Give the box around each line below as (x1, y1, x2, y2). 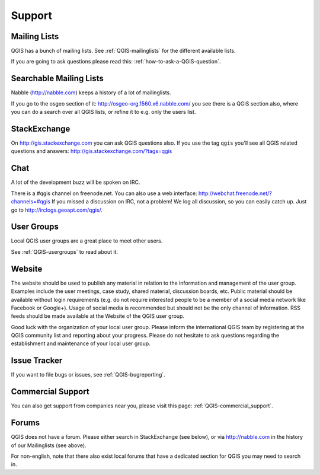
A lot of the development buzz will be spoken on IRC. (11, 178, 140, 186)
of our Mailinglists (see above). (11, 442, 87, 449)
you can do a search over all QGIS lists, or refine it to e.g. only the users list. (11, 109, 196, 116)
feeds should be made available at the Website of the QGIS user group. (11, 313, 185, 320)
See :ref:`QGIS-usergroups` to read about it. (11, 248, 119, 255)
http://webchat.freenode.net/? (198, 190, 273, 197)
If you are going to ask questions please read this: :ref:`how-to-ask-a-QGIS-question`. (11, 58, 221, 65)
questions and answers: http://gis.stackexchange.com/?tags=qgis (11, 148, 172, 155)
